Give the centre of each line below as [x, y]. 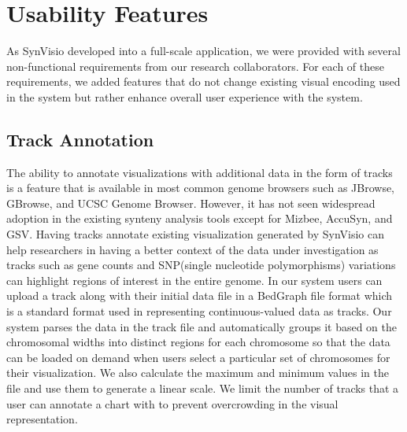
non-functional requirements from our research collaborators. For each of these [195, 66]
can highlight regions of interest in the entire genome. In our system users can [194, 280]
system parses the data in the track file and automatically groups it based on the [202, 326]
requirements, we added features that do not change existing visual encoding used [203, 81]
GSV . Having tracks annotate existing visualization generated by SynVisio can [196, 234]
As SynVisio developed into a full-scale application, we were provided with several [203, 51]
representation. [42, 419]
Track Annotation [80, 139]
